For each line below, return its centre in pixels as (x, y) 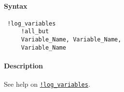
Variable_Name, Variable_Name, (71, 40)
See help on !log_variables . (47, 84)
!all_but (35, 32)
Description (24, 66)
